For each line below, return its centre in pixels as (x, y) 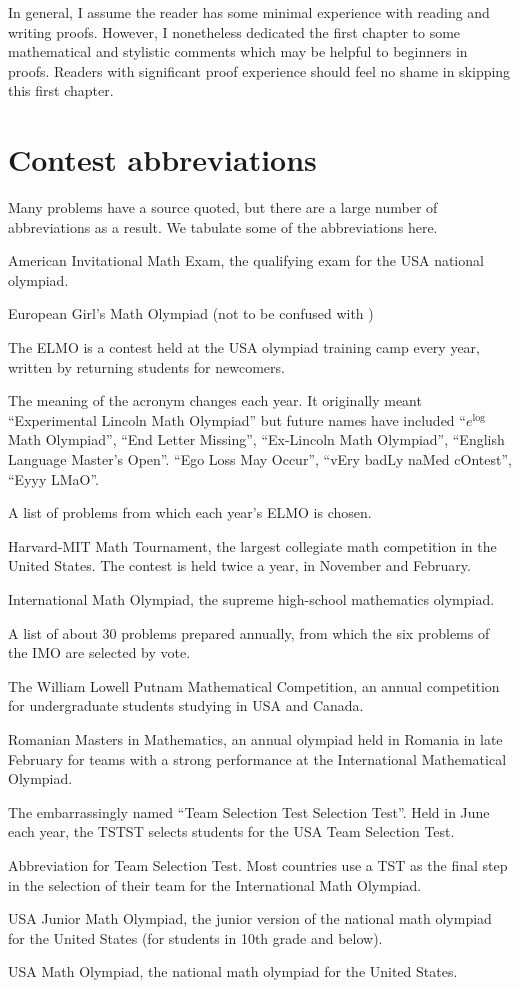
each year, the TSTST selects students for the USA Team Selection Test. (231, 831)
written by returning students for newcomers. (146, 366)
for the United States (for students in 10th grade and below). (195, 937)
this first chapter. (61, 90)
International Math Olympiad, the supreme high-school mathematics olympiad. (251, 599)
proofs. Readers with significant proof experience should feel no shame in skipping (259, 70)
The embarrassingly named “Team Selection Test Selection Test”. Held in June (249, 811)
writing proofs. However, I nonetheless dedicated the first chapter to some (234, 31)
